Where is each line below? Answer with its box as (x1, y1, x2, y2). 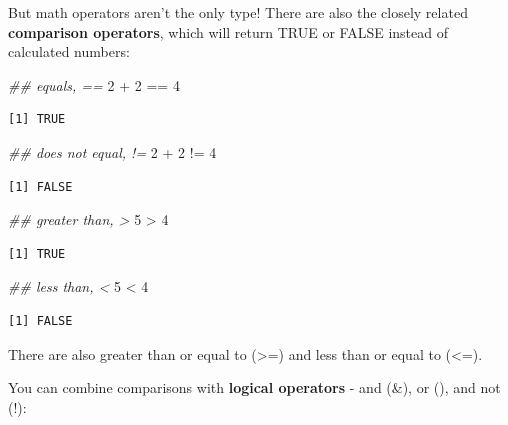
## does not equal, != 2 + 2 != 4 (8, 141, 217, 162)
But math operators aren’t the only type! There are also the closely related (8, 2, 468, 22)
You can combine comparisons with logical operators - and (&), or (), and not (8, 377, 501, 398)
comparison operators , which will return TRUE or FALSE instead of (8, 21, 448, 42)
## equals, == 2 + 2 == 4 (8, 74, 180, 95)
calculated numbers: (8, 41, 130, 62)
